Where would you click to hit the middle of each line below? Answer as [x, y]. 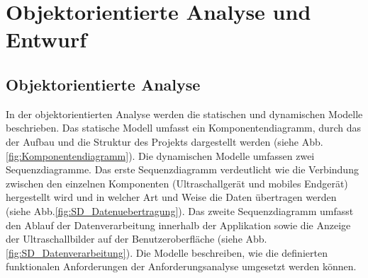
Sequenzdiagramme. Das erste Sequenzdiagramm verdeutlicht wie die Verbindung [182, 169]
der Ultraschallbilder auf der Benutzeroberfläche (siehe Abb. [136, 239]
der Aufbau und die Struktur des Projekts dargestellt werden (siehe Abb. [165, 141]
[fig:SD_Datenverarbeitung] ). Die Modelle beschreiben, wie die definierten [167, 252]
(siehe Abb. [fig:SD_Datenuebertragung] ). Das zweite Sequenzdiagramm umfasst [180, 210]
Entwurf [46, 39]
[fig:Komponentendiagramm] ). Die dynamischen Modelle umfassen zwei [160, 155]
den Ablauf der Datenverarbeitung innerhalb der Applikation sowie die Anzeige [178, 225]
